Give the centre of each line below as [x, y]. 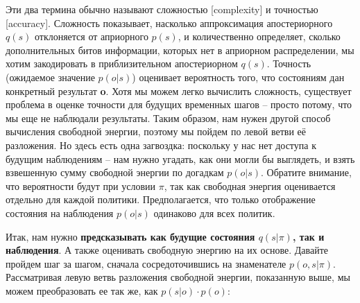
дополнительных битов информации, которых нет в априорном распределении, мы [180, 50]
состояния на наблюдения [60, 213]
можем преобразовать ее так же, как [82, 290]
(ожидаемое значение [50, 77]
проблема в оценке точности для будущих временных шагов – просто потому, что [179, 104]
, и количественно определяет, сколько [259, 36]
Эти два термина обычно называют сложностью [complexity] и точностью [162, 9]
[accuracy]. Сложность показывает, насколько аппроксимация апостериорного [169, 23]
